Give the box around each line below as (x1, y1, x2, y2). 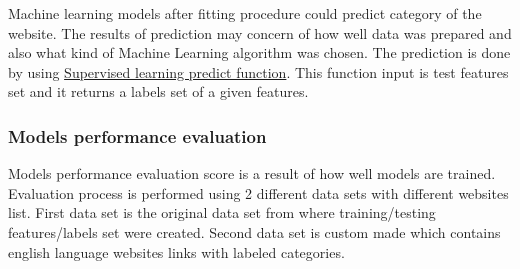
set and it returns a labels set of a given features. (8, 81, 309, 102)
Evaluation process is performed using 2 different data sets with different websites (8, 182, 509, 203)
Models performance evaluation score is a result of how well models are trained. (8, 163, 496, 184)
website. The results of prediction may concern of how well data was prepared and (8, 22, 512, 43)
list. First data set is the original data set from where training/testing (8, 202, 436, 223)
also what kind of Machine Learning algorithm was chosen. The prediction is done (8, 42, 511, 63)
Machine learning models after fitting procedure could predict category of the (8, 3, 482, 23)
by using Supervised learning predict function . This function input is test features (8, 61, 509, 82)
